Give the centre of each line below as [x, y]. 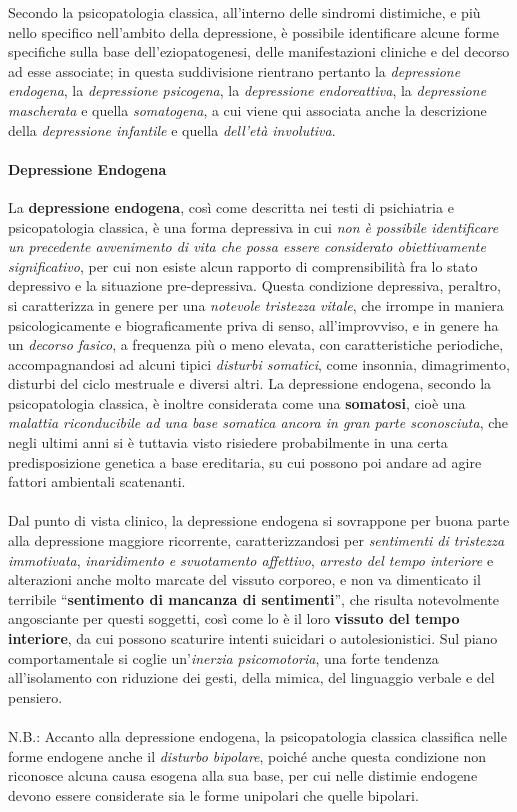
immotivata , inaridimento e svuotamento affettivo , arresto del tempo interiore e [251, 559]
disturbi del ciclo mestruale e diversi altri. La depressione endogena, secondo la [250, 383]
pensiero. [35, 696]
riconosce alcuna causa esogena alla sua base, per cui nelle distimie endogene [243, 775]
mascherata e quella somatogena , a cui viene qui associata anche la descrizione [247, 109]
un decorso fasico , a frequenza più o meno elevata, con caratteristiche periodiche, [256, 344]
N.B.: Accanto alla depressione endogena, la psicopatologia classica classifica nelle [257, 735]
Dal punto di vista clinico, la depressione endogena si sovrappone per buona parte [259, 520]
